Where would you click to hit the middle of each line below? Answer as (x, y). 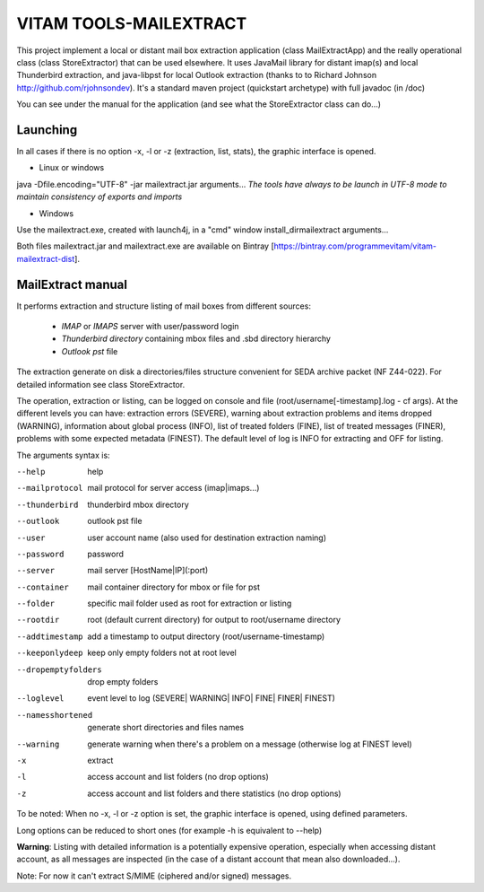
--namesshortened (55, 715)
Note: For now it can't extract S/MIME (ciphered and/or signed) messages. (154, 876)
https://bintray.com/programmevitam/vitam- (355, 246)
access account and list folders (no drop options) (178, 777)
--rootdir (38, 620)
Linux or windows (72, 168)
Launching (47, 130)
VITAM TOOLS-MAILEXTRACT (132, 23)
